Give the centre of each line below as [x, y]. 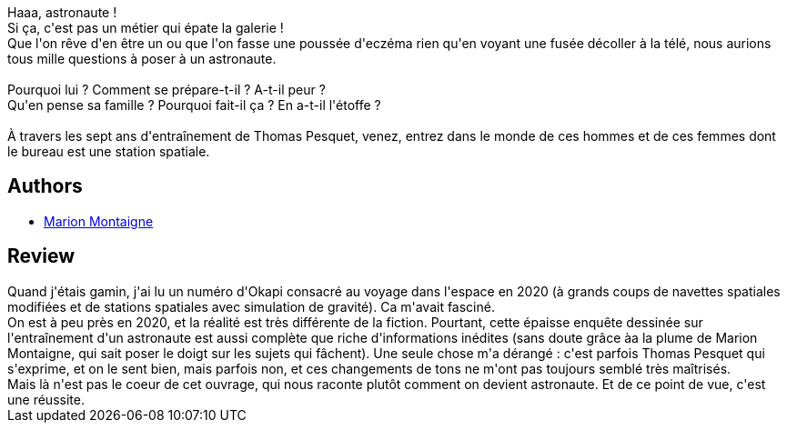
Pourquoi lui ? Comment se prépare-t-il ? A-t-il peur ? [166, 90]
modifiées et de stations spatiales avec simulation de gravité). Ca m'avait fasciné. [251, 306]
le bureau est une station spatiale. [109, 151]
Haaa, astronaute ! [62, 12]
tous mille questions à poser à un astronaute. [142, 59]
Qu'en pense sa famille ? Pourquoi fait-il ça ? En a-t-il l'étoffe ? [194, 105]
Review [41, 256]
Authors [45, 186]
